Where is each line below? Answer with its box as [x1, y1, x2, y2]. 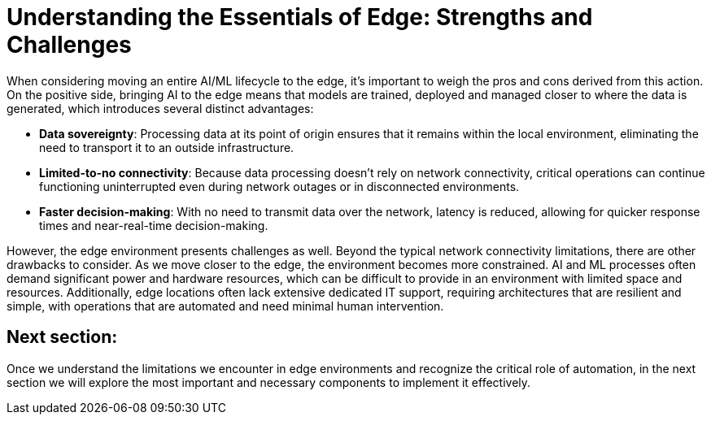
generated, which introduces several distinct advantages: [7, 101, 314, 115]
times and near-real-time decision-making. [39, 218, 268, 232]
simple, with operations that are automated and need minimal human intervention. [7, 298, 444, 313]
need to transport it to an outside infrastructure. [39, 140, 294, 154]
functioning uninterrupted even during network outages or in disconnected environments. [39, 179, 520, 193]
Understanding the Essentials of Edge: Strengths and [7, 3, 593, 31]
